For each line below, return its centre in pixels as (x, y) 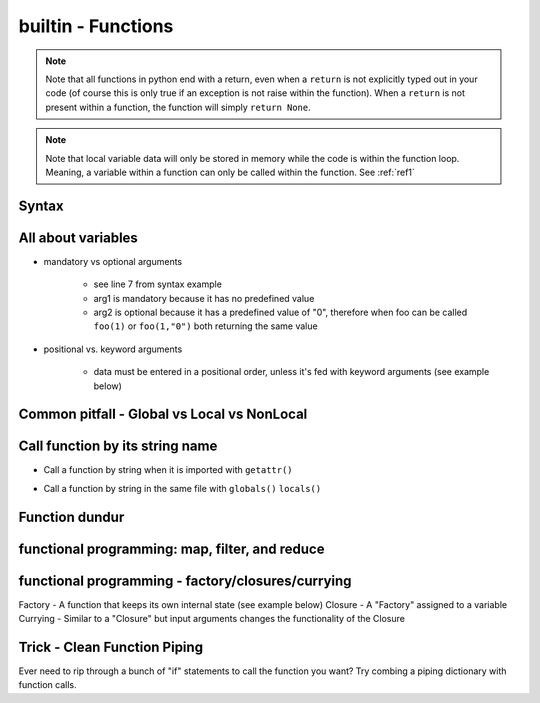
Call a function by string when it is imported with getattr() (168, 470)
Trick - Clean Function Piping (111, 647)
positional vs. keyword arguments (113, 349)
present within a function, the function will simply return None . (178, 107)
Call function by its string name (118, 446)
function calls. (47, 685)
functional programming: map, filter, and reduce (171, 548)
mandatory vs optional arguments (113, 261)
